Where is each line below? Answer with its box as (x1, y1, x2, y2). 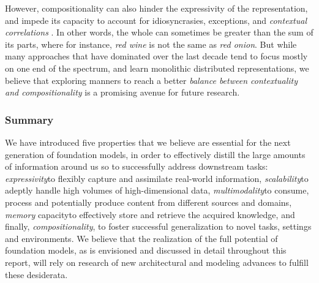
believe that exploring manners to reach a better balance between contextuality (5, 74, 298, 86)
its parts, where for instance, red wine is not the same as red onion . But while (5, 37, 297, 50)
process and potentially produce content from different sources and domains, (5, 195, 292, 208)
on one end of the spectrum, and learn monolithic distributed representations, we (5, 61, 309, 74)
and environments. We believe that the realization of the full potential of (5, 232, 278, 244)
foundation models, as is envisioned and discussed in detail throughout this (5, 244, 287, 257)
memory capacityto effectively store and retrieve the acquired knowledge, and (5, 208, 295, 221)
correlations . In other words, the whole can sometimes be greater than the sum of (5, 26, 313, 39)
